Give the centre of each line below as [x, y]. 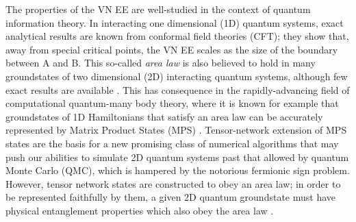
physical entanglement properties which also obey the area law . [140, 210]
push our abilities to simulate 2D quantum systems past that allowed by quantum [177, 157]
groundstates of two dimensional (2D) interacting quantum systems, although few [177, 76]
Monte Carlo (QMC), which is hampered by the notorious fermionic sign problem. [178, 170]
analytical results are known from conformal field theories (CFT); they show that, [177, 36]
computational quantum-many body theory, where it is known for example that [172, 103]
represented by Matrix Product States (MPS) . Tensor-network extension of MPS [176, 130]
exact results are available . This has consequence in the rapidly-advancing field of [178, 89]
